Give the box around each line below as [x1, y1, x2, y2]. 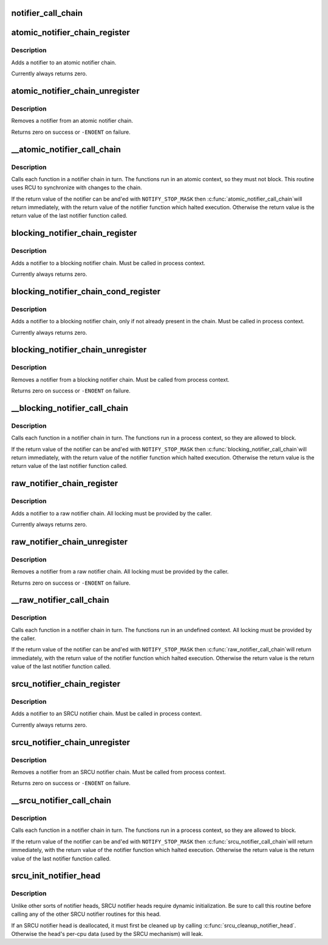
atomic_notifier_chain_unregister [11, 86, 140, 96]
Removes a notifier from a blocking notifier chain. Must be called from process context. [11, 376, 230, 383]
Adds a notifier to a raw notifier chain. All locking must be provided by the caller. [11, 509, 212, 517]
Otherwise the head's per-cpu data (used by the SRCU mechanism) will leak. [11, 930, 203, 937]
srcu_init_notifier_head [11, 871, 101, 881]
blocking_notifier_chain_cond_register [11, 286, 161, 297]
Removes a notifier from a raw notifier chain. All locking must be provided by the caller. [11, 568, 229, 576]
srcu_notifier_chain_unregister [11, 737, 131, 747]
